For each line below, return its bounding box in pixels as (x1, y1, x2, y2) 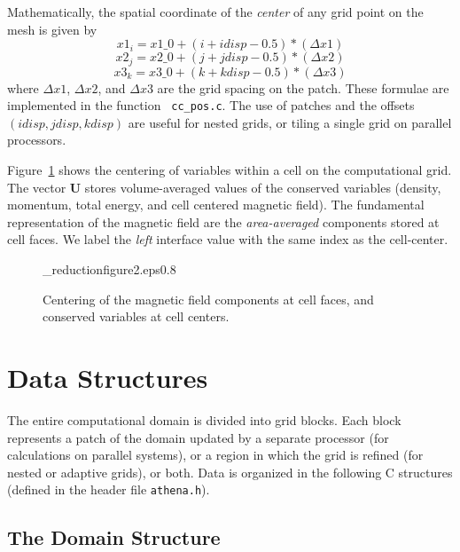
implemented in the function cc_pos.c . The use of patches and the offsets (7, 96, 415, 114)
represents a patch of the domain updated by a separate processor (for (7, 428, 389, 446)
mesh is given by (7, 20, 97, 38)
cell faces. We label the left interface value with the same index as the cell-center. (7, 230, 448, 248)
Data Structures (7, 359, 208, 396)
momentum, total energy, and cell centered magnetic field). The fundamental (7, 195, 425, 214)
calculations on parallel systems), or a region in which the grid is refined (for (7, 446, 424, 464)
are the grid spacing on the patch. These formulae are (157, 78, 449, 97)
